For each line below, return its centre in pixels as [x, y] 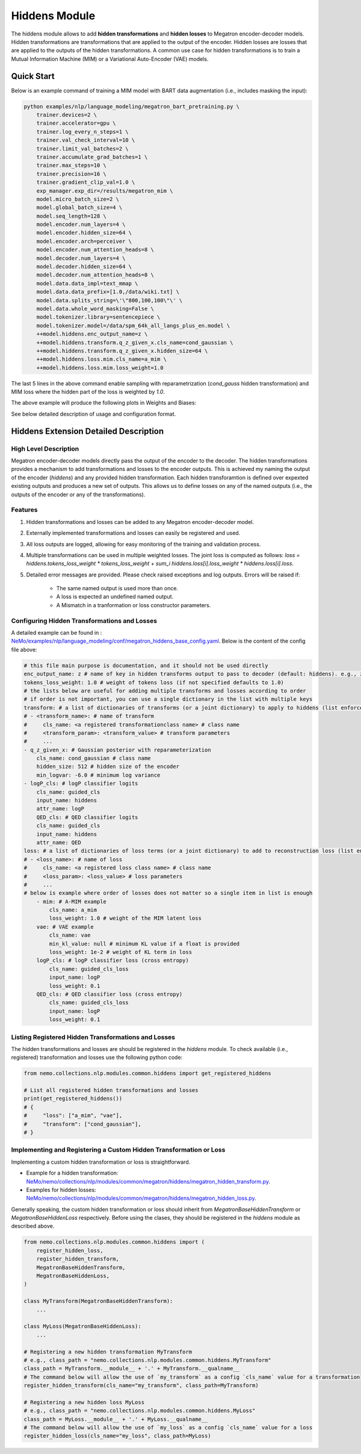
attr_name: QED [59, 842]
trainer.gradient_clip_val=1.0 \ [86, 183]
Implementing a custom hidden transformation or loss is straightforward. [101, 1162]
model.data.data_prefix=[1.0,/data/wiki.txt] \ [108, 292]
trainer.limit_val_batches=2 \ [82, 148]
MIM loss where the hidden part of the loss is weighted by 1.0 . [88, 392]
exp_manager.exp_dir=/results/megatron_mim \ [105, 191]
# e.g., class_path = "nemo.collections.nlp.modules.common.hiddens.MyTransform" [148, 1360]
